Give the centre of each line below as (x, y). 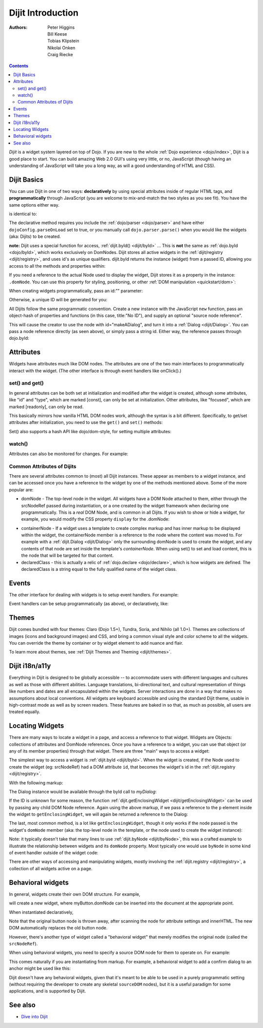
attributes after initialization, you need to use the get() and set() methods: (86, 422)
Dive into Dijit (35, 1017)
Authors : (18, 27)
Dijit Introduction (44, 13)
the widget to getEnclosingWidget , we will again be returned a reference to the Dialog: (99, 814)
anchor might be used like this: (40, 968)
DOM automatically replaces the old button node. (58, 928)
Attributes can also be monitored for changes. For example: (69, 454)
